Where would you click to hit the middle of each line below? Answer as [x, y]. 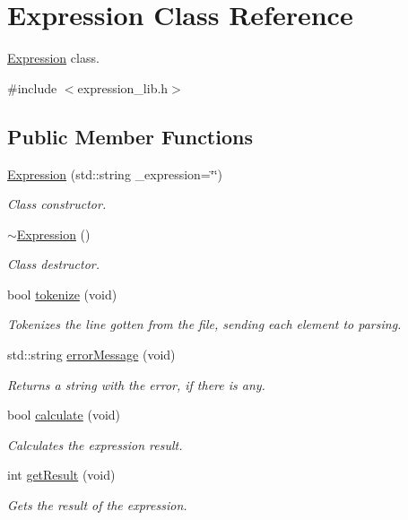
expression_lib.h [123, 87]
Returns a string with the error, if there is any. [136, 384]
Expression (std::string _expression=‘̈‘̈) [115, 173]
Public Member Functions [130, 136]
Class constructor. [57, 204]
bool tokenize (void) [62, 294]
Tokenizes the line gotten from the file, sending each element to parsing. [204, 324]
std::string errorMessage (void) [91, 355]
